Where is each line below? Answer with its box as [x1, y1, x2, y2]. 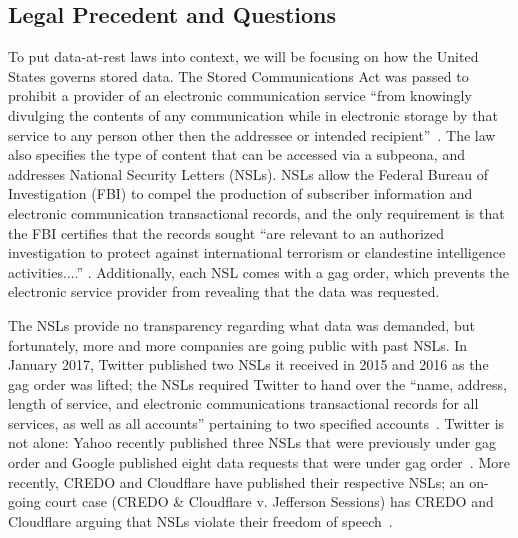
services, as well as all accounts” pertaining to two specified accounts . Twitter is [8, 412, 505, 433]
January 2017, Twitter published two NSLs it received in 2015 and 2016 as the [8, 354, 489, 375]
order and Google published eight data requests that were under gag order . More [8, 452, 510, 473]
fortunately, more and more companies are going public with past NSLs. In [8, 334, 468, 355]
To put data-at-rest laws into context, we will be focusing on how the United [8, 46, 479, 67]
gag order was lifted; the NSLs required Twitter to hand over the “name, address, [8, 373, 507, 394]
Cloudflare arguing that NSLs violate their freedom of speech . [8, 510, 393, 531]
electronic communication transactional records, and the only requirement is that [8, 202, 505, 223]
